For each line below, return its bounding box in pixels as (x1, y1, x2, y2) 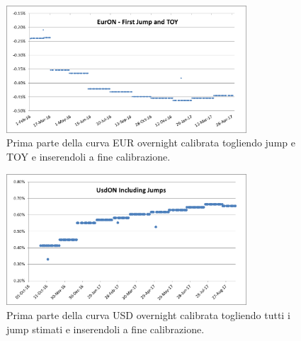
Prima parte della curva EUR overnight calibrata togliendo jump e (6, 135, 295, 150)
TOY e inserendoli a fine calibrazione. (6, 149, 171, 164)
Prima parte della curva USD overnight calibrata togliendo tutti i (6, 308, 290, 323)
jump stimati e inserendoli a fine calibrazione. (6, 321, 205, 336)
